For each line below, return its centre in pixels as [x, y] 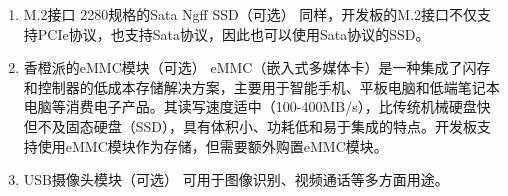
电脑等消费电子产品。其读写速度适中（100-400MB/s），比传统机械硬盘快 [257, 106]
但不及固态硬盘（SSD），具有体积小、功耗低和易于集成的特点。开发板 [250, 125]
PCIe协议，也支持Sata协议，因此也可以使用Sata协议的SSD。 [233, 33]
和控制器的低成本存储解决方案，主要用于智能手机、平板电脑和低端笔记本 [261, 86]
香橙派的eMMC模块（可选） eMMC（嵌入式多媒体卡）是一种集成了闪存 [257, 67]
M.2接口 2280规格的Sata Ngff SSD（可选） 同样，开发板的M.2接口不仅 [250, 14]
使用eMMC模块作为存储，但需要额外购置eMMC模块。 [212, 145]
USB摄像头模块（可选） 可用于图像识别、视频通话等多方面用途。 [236, 179]
